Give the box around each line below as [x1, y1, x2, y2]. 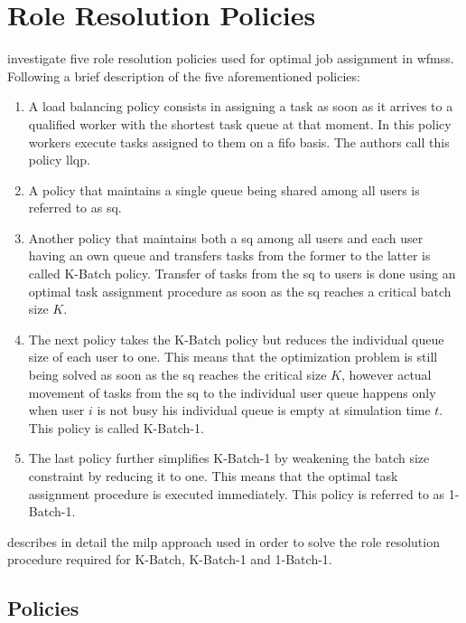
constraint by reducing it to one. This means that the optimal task [28, 467, 398, 485]
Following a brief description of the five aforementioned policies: [7, 66, 360, 85]
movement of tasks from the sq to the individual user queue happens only [28, 382, 436, 401]
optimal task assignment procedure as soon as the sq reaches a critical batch [28, 281, 452, 300]
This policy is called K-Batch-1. [28, 418, 204, 437]
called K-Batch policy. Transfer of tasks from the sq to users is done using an [28, 264, 456, 283]
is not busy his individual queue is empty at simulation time [97, 401, 431, 420]
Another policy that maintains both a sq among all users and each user [28, 228, 424, 247]
